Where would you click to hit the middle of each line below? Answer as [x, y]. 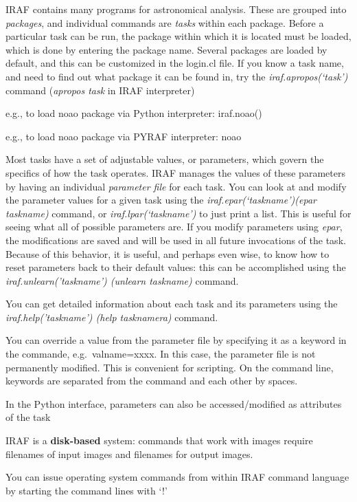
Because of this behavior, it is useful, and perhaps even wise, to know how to [168, 253]
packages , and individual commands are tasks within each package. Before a [165, 22]
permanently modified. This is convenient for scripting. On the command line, [170, 367]
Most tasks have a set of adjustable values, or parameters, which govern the [165, 159]
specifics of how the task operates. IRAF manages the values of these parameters [175, 172]
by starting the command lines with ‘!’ [87, 490]
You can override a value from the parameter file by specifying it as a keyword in [176, 340]
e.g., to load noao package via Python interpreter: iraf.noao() [134, 113]
